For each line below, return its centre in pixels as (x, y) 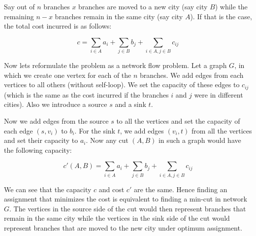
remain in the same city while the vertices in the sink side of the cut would (117, 218)
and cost (112, 189)
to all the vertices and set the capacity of (178, 120)
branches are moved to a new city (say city (143, 6)
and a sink (130, 104)
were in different (219, 94)
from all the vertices (222, 130)
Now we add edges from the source (56, 120)
